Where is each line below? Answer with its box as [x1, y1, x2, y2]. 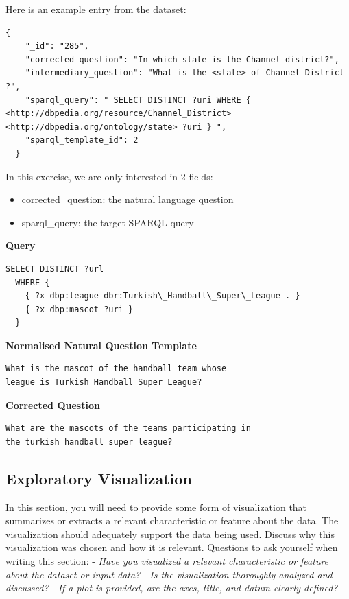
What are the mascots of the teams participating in [5, 423, 251, 434]
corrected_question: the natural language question [21, 192, 234, 207]
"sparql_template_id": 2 [25, 135, 139, 145]
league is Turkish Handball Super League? [5, 377, 202, 388]
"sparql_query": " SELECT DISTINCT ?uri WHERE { [25, 95, 251, 105]
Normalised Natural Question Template [5, 338, 197, 352]
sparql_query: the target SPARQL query [21, 215, 194, 229]
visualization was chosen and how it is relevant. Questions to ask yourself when [5, 540, 338, 554]
